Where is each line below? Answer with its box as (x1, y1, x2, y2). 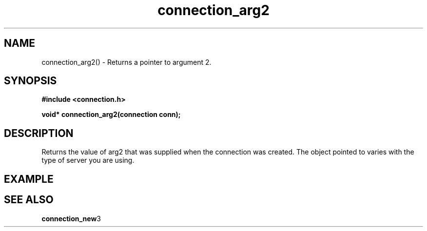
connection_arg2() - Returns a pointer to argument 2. (41, 58, 212, 66)
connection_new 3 (41, 214, 101, 223)
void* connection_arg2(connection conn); (41, 110, 181, 119)
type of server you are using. (41, 156, 135, 165)
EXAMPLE (4, 173, 54, 185)
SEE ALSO (4, 193, 54, 206)
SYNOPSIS (4, 75, 57, 87)
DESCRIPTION (4, 127, 74, 139)
